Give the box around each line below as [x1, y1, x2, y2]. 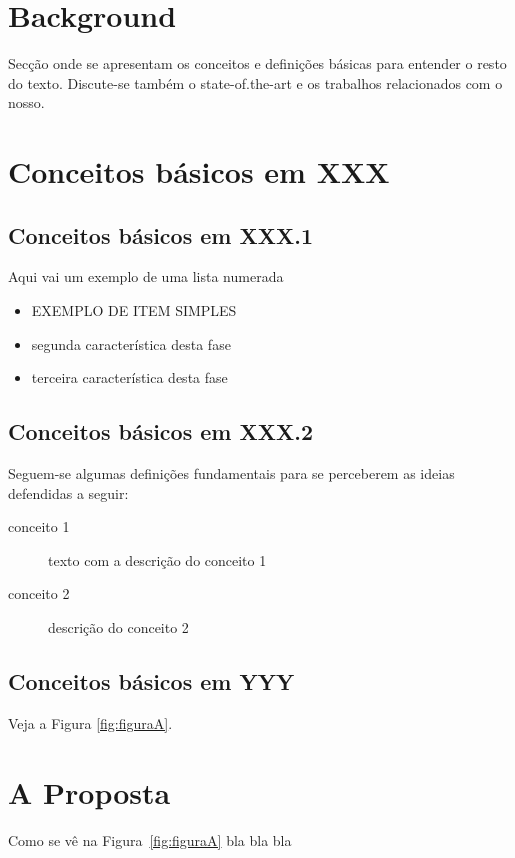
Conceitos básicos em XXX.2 [8, 416, 314, 447]
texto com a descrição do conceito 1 [48, 549, 267, 570]
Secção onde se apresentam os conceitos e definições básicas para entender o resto [8, 53, 507, 74]
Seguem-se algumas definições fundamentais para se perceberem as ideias [8, 463, 455, 484]
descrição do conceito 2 [48, 617, 189, 638]
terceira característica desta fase [31, 367, 228, 388]
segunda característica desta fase [31, 333, 231, 354]
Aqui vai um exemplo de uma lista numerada [8, 266, 284, 287]
